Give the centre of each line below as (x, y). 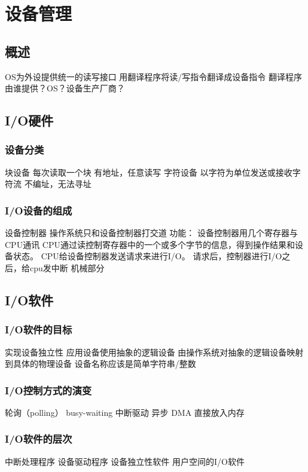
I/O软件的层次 (39, 439)
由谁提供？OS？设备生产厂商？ (65, 88)
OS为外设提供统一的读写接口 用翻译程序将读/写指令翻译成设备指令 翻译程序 (153, 76)
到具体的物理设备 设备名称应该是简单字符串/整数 (100, 364)
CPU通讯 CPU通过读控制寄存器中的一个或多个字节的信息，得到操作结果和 (150, 244)
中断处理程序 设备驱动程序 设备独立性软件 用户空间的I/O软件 (125, 461)
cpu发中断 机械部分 (67, 267)
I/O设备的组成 (39, 210)
